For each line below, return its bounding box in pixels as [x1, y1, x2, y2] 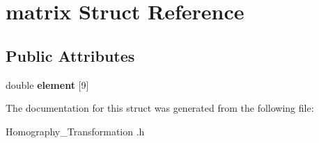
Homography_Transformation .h [6, 124, 145, 138]
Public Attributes [6, 44, 135, 66]
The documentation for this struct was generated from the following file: [6, 101, 314, 115]
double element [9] [6, 77, 89, 92]
